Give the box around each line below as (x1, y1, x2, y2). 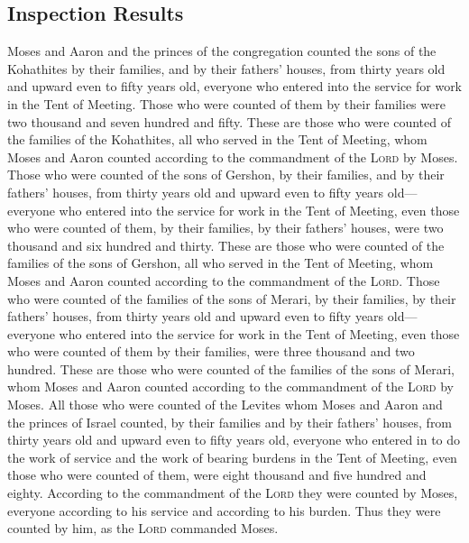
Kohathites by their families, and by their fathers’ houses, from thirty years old (7, 59, 446, 78)
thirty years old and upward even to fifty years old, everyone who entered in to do (7, 430, 461, 449)
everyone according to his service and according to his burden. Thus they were (7, 501, 441, 520)
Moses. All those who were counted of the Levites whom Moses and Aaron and (7, 395, 443, 414)
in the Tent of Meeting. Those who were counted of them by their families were (7, 94, 446, 113)
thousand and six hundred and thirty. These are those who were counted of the (7, 235, 445, 254)
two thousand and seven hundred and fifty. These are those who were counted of (7, 112, 451, 131)
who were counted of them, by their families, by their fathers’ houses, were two (7, 218, 444, 237)
